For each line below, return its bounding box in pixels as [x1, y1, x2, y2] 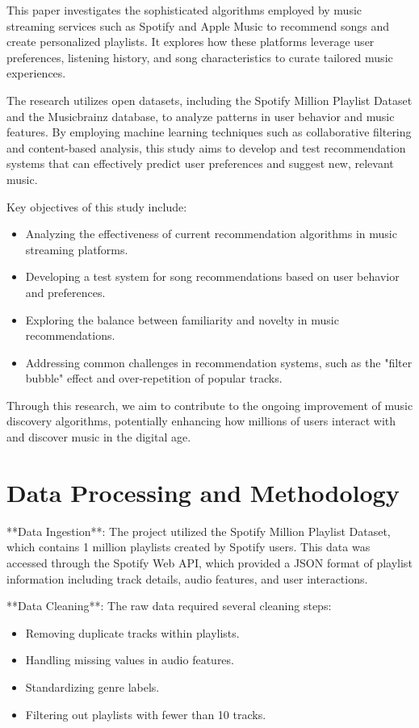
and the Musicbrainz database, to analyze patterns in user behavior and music [6, 107, 395, 124]
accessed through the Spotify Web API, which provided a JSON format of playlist [6, 554, 413, 571]
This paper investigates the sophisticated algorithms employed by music [6, 2, 362, 18]
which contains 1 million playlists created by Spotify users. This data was [6, 538, 371, 555]
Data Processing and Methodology [6, 475, 400, 508]
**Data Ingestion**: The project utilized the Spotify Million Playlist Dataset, [6, 522, 391, 539]
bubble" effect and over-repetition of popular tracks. [25, 370, 283, 387]
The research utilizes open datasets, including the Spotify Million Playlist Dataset [6, 91, 413, 108]
